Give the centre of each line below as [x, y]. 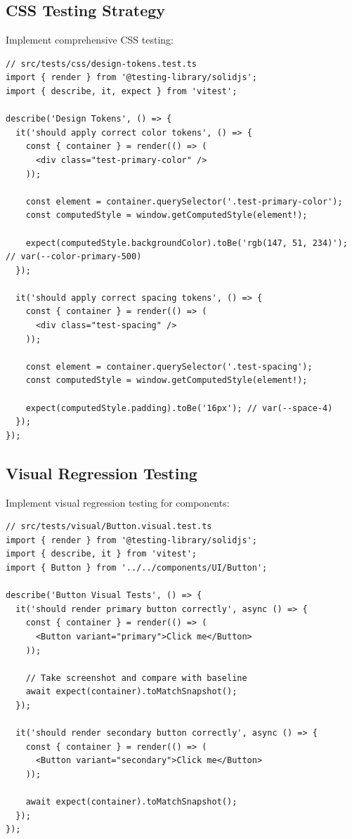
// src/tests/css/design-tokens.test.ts [102, 64]
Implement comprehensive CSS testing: [90, 40]
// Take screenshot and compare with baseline [136, 678]
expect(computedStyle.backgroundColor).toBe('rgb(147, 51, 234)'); [187, 243]
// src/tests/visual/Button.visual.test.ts [109, 527]
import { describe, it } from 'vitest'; [102, 554]
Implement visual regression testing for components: [118, 502]
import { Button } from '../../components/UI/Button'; [137, 568]
